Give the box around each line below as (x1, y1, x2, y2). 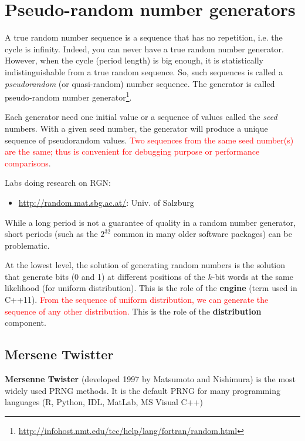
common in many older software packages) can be (113, 228, 292, 240)
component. (5, 316, 46, 329)
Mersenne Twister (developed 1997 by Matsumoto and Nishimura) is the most (5, 373, 296, 385)
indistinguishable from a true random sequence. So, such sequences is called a (5, 65, 283, 78)
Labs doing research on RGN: (5, 176, 111, 189)
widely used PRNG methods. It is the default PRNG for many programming (5, 384, 280, 396)
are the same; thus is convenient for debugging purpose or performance (5, 145, 260, 158)
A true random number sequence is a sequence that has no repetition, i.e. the (5, 31, 283, 44)
